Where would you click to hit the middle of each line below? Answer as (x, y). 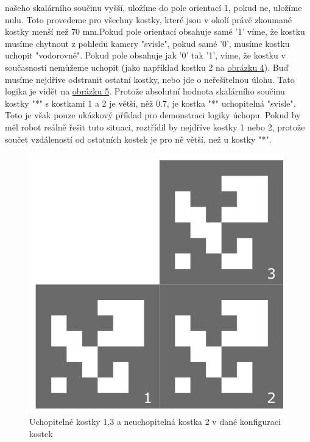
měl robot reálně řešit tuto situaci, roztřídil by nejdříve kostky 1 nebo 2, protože (155, 127)
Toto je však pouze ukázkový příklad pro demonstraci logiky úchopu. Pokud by (153, 115)
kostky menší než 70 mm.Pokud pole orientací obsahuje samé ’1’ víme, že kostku (155, 31)
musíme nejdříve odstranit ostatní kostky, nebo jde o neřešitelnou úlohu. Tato (150, 79)
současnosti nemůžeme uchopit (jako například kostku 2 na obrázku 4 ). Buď (147, 67)
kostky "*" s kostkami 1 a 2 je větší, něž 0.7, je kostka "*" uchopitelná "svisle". (150, 103)
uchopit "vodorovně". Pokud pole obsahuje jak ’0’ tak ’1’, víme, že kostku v (145, 55)
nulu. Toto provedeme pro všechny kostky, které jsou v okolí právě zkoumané (148, 19)
